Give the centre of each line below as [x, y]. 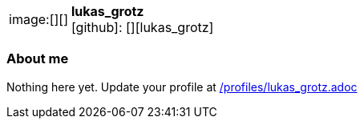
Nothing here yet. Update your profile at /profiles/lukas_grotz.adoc [182, 87]
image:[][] [38, 19]
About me [38, 59]
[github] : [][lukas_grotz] [142, 27]
